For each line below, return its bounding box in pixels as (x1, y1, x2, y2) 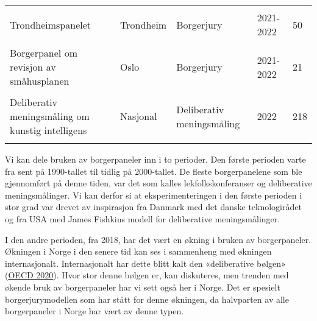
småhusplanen (10, 74, 69, 88)
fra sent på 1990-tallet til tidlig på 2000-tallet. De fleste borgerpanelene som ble (5, 164, 302, 177)
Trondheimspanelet (10, 17, 91, 32)
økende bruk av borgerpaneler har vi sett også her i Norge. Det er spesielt (5, 280, 280, 293)
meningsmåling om (10, 109, 90, 123)
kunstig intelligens (10, 123, 87, 137)
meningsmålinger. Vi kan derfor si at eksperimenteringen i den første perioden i (5, 188, 302, 201)
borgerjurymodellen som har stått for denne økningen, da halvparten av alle (5, 292, 289, 305)
